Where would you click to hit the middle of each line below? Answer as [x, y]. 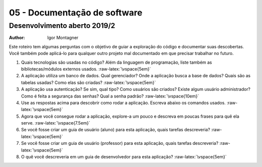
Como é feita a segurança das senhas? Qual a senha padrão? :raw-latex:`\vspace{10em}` [110, 96]
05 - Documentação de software [76, 13]
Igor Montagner [63, 38]
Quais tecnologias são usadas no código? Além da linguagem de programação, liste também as [116, 62]
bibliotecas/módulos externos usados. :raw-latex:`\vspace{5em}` [86, 69]
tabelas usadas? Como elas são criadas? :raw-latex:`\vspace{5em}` [89, 83]
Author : [17, 38]
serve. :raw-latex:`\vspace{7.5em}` [56, 123]
